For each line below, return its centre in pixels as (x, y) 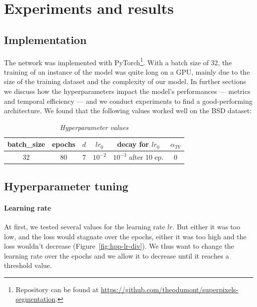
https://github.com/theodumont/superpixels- (170, 289)
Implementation (45, 39)
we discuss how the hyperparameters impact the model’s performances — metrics (127, 91)
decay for (133, 144)
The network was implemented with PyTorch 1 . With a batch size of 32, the (118, 61)
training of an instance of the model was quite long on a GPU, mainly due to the (127, 71)
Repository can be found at (57, 289)
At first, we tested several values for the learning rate (85, 226)
